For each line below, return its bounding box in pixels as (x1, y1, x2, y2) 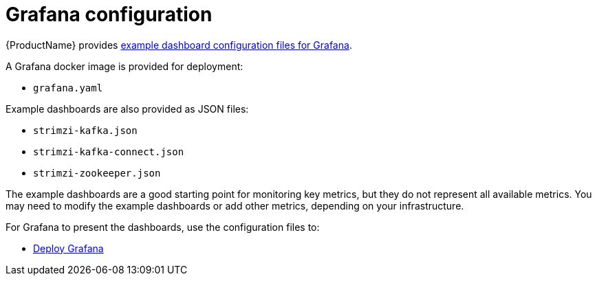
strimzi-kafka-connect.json (33, 146, 184, 157)
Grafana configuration (6, 3, 213, 26)
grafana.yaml (33, 82, 103, 93)
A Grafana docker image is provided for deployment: (6, 60, 243, 72)
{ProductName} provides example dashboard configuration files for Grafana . (6, 38, 352, 51)
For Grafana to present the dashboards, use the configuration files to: (6, 221, 320, 233)
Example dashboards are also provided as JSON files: (6, 102, 249, 115)
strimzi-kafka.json (33, 124, 138, 136)
